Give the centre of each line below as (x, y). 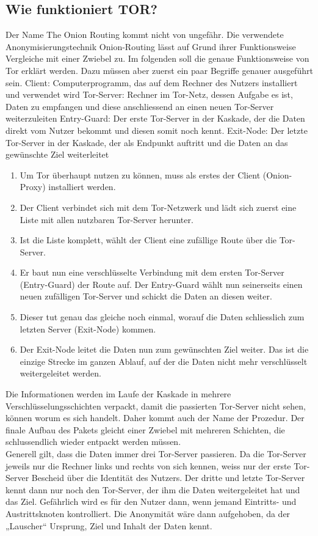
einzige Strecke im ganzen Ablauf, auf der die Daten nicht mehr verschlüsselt (164, 361)
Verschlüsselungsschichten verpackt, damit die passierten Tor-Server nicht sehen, (156, 406)
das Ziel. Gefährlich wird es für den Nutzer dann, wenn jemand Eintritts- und (151, 501)
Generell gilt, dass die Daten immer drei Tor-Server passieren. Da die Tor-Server (156, 454)
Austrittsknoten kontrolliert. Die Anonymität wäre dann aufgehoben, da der (148, 513)
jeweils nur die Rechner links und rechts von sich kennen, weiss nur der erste (148, 465)
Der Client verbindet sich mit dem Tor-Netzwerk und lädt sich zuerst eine (158, 207)
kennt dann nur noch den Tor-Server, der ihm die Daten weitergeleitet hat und (153, 489)
